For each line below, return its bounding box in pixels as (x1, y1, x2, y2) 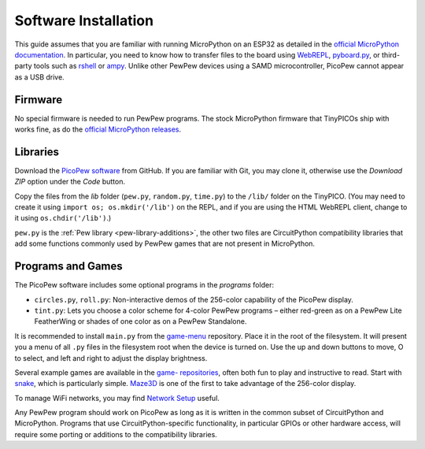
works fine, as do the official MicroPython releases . (14, 124, 182, 134)
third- (382, 50, 401, 59)
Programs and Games (14, 260, 124, 273)
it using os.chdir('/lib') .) (14, 213, 112, 223)
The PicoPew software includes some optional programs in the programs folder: (14, 280, 275, 290)
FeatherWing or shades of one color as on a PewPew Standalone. (34, 317, 247, 326)
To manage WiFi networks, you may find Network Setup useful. (14, 393, 220, 403)
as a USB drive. (14, 72, 65, 82)
